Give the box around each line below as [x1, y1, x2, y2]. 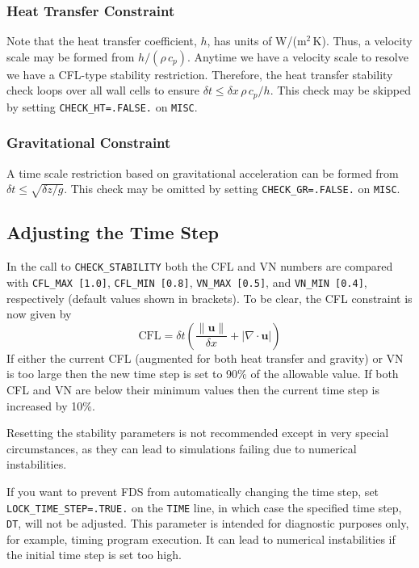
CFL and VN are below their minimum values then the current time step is [6, 381, 379, 398]
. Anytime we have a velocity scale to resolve [186, 48, 409, 65]
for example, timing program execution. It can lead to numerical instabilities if [6, 530, 396, 547]
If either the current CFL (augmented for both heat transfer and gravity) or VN [6, 349, 404, 366]
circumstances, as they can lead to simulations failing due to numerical [6, 440, 357, 457]
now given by [6, 305, 72, 322]
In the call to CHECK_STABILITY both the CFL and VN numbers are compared [6, 258, 393, 275]
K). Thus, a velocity [312, 32, 413, 49]
